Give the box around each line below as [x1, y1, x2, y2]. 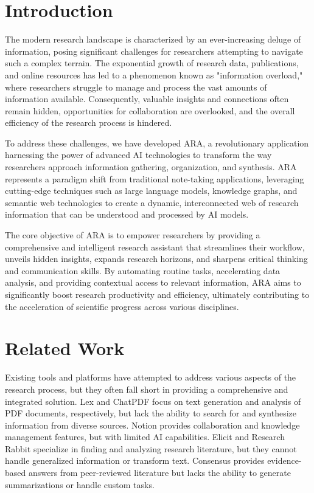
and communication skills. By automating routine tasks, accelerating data [5, 264, 281, 277]
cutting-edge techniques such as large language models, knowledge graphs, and [5, 184, 298, 197]
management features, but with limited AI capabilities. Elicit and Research [5, 430, 285, 443]
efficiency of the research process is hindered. [5, 116, 172, 129]
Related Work [5, 336, 125, 360]
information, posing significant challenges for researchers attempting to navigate [5, 44, 303, 57]
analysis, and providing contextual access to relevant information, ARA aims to [5, 276, 301, 289]
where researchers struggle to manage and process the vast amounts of [5, 80, 267, 93]
